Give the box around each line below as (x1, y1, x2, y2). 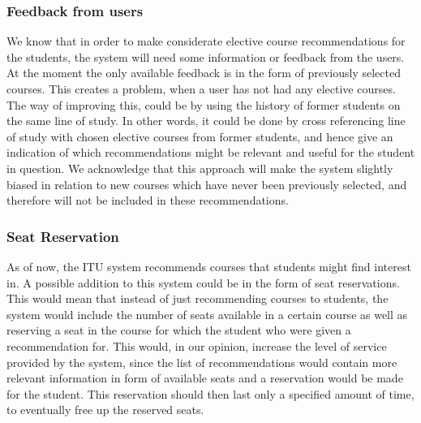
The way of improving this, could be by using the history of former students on (6, 96, 401, 113)
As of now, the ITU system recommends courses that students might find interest (6, 257, 411, 274)
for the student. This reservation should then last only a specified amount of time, (6, 385, 415, 402)
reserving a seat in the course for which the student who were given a (6, 322, 351, 339)
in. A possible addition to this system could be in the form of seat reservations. (6, 274, 400, 291)
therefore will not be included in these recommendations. (6, 192, 289, 209)
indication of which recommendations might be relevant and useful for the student (6, 144, 415, 161)
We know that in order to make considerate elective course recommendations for (6, 32, 406, 50)
